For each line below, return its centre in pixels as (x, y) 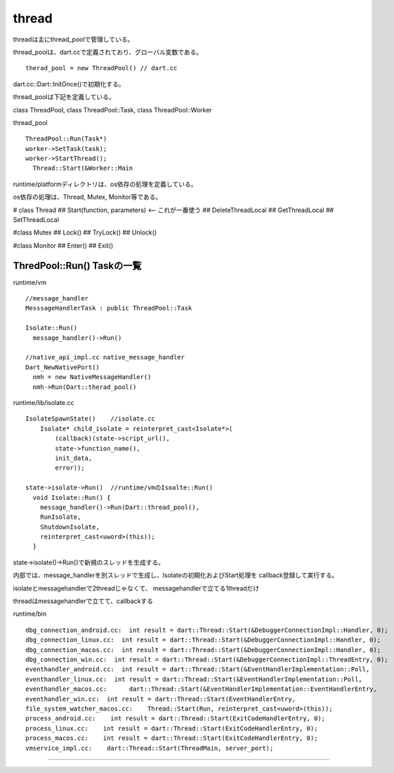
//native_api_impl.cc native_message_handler (105, 357)
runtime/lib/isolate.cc (44, 403)
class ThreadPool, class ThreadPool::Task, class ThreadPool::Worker (112, 110)
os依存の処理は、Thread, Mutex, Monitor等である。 (87, 197)
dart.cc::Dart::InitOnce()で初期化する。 (69, 84)
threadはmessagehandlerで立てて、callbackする (83, 601)
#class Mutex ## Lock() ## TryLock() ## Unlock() (85, 232)
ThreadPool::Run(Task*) (66, 139)
